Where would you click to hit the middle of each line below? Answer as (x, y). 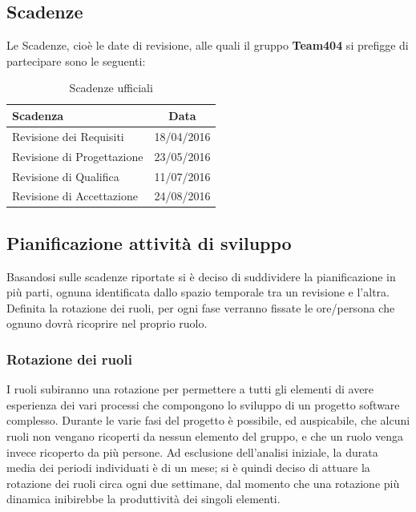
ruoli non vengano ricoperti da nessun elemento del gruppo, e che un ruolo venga (205, 436)
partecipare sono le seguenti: (76, 60)
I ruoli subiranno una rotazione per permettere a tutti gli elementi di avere (190, 389)
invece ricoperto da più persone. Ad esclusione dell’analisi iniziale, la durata (192, 452)
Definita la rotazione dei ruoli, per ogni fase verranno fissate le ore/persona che (201, 307)
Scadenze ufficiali (111, 88)
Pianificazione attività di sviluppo (149, 242)
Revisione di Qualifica (66, 176)
